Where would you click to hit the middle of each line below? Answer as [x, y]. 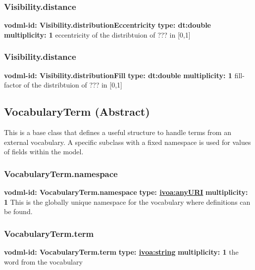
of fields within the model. [44, 152]
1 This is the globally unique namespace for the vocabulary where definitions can [127, 202]
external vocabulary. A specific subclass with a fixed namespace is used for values [127, 142]
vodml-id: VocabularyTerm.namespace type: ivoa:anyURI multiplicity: [126, 192]
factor [13, 85]
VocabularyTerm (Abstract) [77, 112]
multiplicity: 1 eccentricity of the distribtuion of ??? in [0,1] [97, 34]
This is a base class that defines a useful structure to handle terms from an [118, 132]
